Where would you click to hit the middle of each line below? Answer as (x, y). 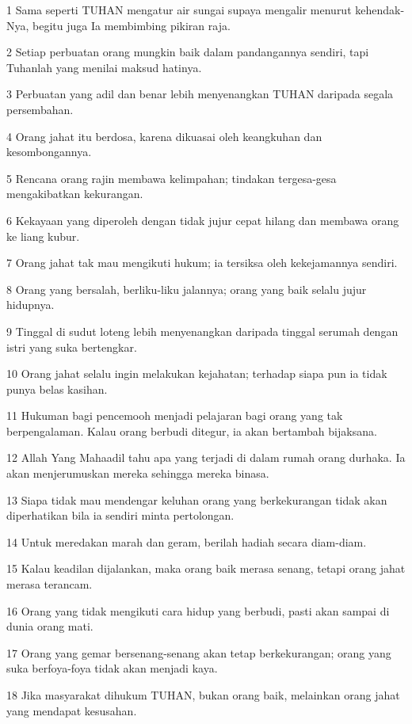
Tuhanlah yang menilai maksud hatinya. (104, 67)
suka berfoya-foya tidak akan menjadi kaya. (112, 668)
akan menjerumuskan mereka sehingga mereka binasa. (138, 473)
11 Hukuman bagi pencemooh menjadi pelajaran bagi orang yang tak (175, 415)
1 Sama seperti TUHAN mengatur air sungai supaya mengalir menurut (179, 10)
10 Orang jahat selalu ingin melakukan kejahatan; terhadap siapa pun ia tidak (197, 373)
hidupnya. (31, 305)
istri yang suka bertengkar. (72, 347)
